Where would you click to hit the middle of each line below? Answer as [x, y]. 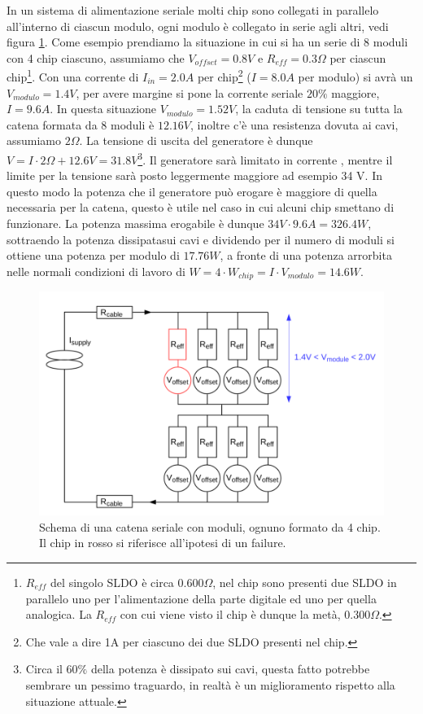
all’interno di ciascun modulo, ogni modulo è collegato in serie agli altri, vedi [198, 26]
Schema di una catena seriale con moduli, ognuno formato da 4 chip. [210, 526]
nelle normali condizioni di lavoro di [96, 271]
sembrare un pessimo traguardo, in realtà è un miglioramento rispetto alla [210, 684]
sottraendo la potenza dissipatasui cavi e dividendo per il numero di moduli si [201, 239]
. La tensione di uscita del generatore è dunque [196, 140]
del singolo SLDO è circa [112, 582]
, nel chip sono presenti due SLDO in [305, 582]
